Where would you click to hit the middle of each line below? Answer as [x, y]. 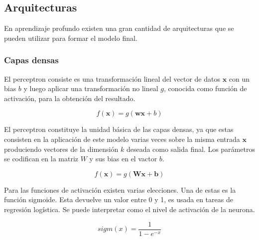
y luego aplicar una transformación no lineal [91, 88]
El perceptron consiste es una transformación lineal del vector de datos [112, 78]
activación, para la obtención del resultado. [70, 98]
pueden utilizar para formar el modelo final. [71, 38]
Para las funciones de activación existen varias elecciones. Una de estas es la [120, 189]
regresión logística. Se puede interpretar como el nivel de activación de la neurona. [129, 209]
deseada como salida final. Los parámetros [191, 149]
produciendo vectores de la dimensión [61, 149]
